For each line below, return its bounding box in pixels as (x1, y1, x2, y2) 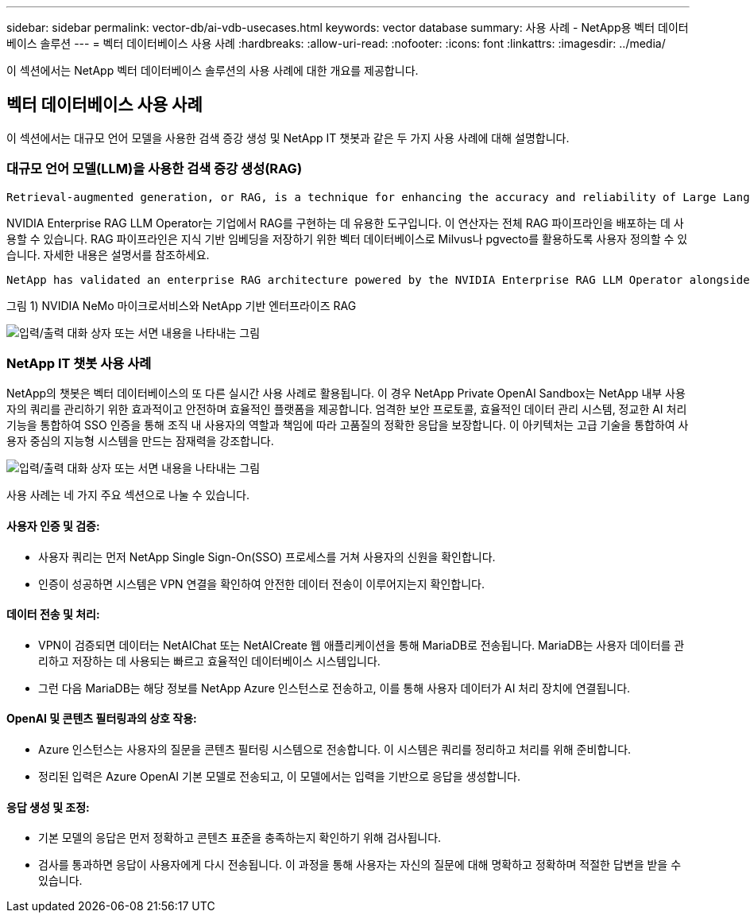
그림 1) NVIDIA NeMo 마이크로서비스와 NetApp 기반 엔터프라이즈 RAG (6, 298, 357, 312)
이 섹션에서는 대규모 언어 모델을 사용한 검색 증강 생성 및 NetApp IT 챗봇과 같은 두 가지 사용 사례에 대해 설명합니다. (6, 130, 570, 145)
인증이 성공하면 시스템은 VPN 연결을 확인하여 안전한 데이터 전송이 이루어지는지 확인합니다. (38, 576, 485, 591)
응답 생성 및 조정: (6, 800, 90, 814)
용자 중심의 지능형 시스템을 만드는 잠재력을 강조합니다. (6, 434, 274, 448)
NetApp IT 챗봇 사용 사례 (6, 355, 152, 371)
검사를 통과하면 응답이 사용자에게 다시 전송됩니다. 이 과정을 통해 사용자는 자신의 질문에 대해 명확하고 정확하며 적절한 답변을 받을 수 (38, 858, 682, 872)
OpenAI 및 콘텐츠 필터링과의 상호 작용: (6, 712, 197, 726)
